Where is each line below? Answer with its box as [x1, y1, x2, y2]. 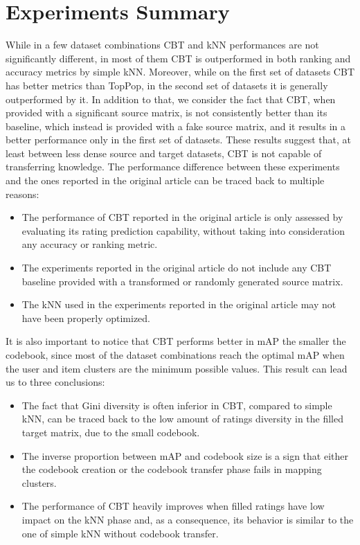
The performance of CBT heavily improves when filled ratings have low [21, 499, 325, 513]
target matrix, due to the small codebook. [21, 425, 200, 439]
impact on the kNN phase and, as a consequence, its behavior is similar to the [21, 512, 354, 526]
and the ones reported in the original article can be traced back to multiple [6, 173, 325, 188]
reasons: [6, 186, 39, 201]
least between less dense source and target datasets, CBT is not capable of [6, 145, 322, 160]
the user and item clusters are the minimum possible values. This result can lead [6, 361, 348, 375]
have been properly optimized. [21, 310, 151, 325]
